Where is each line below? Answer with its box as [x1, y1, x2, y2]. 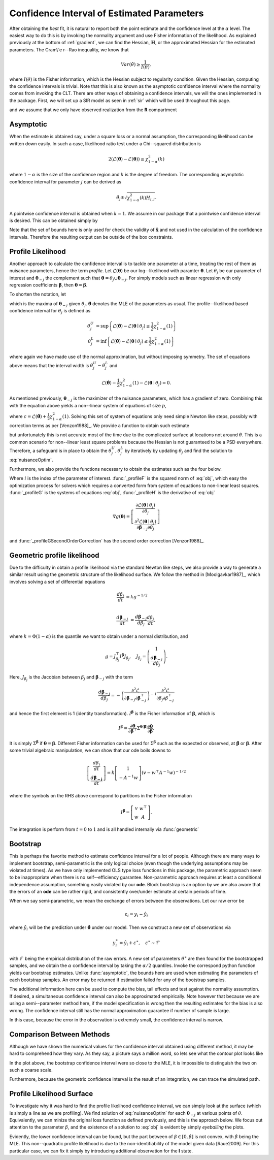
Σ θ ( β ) [136, 724, 148, 731]
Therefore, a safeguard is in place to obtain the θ [9, 447, 112, 454]
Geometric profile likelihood [9, 551, 99, 560]
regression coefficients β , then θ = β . [9, 282, 88, 288]
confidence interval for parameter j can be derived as [9, 178, 122, 185]
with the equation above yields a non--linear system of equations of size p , [9, 402, 167, 408]
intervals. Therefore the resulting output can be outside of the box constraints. [9, 234, 174, 240]
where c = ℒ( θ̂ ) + [9, 413, 47, 420]
